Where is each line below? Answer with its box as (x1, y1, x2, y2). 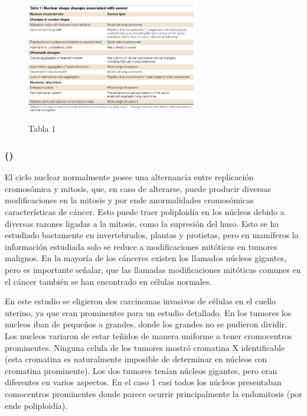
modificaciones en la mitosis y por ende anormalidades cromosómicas (5, 194, 254, 206)
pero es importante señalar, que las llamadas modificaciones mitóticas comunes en (5, 264, 301, 276)
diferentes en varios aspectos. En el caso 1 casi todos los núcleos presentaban (5, 376, 282, 388)
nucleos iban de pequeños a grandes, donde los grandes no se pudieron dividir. (5, 318, 288, 330)
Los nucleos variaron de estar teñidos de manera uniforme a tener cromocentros (5, 329, 292, 342)
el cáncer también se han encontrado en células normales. (5, 275, 212, 287)
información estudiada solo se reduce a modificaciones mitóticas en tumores (5, 240, 277, 252)
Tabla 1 (28, 122, 56, 135)
